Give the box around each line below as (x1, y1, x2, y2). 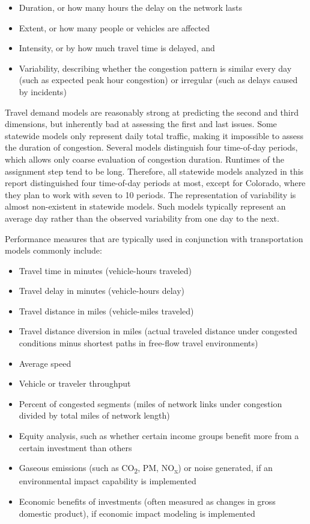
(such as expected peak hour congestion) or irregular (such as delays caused (19, 73, 298, 86)
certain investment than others (19, 441, 132, 454)
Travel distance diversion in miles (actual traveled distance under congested (19, 325, 297, 337)
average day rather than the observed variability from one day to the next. (5, 211, 279, 224)
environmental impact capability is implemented (19, 475, 196, 487)
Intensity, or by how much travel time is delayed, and (19, 42, 215, 54)
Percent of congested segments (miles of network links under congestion (19, 397, 282, 410)
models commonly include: (5, 244, 102, 257)
